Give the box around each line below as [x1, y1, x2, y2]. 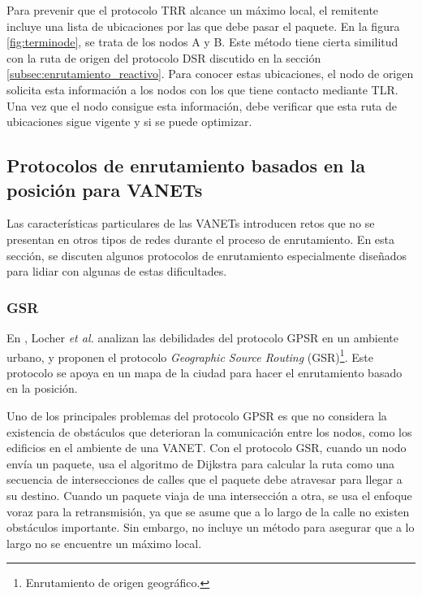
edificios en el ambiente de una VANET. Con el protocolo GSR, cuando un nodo [6, 439, 407, 456]
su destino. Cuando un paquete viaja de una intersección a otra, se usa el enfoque [6, 486, 412, 503]
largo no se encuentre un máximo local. [6, 534, 202, 551]
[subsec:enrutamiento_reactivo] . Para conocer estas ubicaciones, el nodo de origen [6, 65, 414, 82]
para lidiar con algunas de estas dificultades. [6, 263, 227, 280]
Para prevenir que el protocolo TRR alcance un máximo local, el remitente [6, 2, 379, 18]
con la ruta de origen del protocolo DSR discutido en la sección [6, 49, 321, 66]
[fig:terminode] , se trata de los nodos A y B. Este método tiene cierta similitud [6, 33, 398, 50]
